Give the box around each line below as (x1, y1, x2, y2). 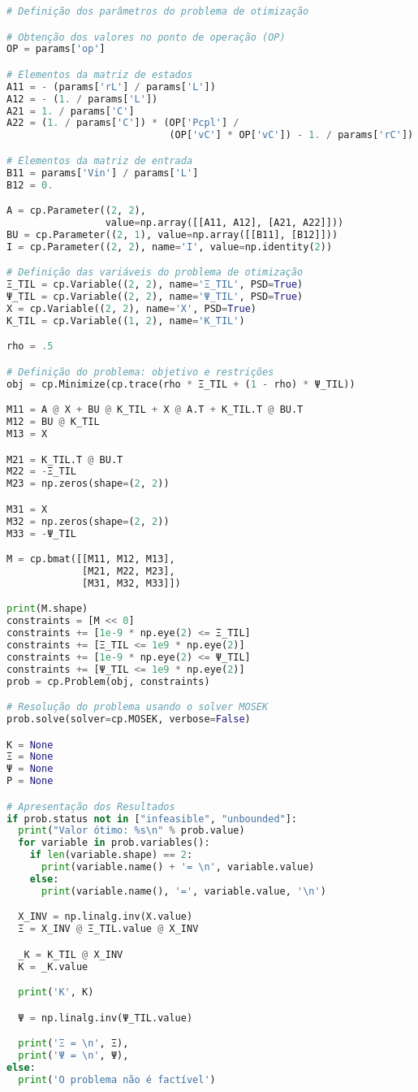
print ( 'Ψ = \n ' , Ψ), (18, 1050, 129, 1062)
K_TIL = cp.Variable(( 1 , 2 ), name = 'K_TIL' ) (6, 314, 245, 327)
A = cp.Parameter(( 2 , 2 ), (6, 205, 146, 217)
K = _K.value (18, 960, 88, 973)
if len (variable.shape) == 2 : (29, 849, 193, 861)
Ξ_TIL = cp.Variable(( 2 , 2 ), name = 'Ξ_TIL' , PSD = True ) (6, 279, 304, 291)
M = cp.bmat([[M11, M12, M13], (6, 553, 175, 565)
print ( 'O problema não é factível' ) (18, 1073, 216, 1085)
